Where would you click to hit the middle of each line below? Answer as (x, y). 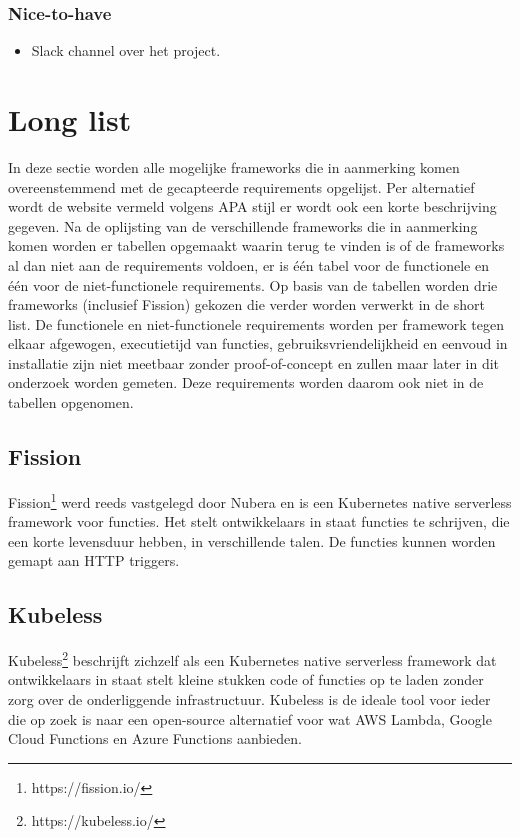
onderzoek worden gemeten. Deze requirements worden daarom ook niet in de (246, 382)
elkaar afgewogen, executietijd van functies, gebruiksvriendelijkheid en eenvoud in (258, 343)
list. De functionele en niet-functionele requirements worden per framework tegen (256, 323)
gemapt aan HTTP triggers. (94, 560)
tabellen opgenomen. (71, 402)
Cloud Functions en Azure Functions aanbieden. (155, 738)
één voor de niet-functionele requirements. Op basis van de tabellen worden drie (253, 284)
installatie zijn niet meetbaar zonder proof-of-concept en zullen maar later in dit (254, 362)
